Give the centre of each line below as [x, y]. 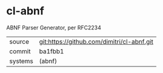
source [19, 41]
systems [21, 61]
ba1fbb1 [52, 51]
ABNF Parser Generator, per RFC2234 [54, 28]
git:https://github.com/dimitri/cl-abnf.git [96, 41]
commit [20, 51]
